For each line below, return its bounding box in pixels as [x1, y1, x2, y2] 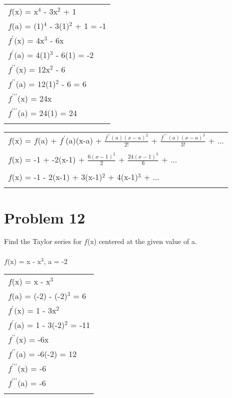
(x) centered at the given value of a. [87, 236, 197, 246]
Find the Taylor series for [4, 236, 82, 246]
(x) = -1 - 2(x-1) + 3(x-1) [11, 171, 102, 183]
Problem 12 [4, 207, 85, 227]
